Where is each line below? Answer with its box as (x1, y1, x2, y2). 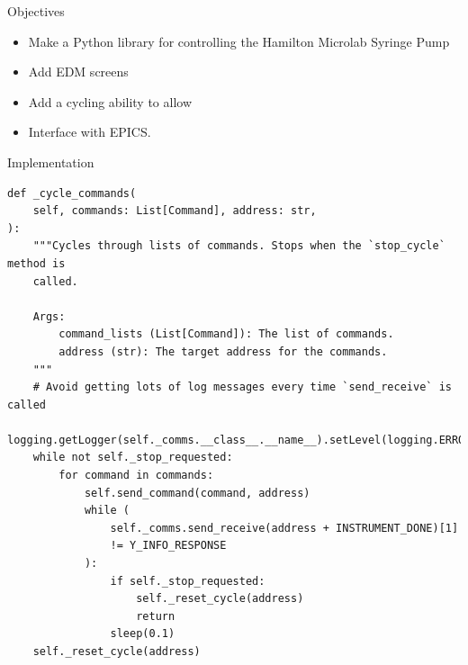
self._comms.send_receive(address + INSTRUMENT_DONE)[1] (110, 521, 459, 535)
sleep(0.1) (110, 627, 175, 641)
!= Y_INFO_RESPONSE (110, 539, 227, 553)
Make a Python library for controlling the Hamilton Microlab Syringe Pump (28, 31, 450, 50)
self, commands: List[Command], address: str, (32, 204, 317, 218)
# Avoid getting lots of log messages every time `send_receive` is (32, 381, 452, 394)
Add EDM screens (28, 62, 129, 81)
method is (7, 256, 66, 270)
